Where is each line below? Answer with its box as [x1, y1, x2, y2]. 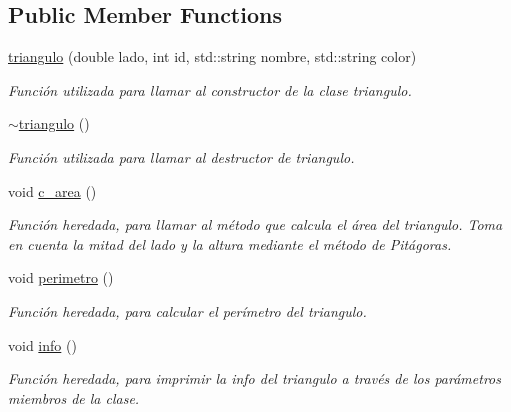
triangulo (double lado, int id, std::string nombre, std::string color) [8, 46, 417, 67]
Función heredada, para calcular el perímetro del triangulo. [8, 300, 367, 321]
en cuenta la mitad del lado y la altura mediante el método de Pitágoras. [8, 233, 452, 254]
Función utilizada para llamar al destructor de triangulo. [8, 146, 355, 167]
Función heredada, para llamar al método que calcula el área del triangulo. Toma [8, 214, 503, 235]
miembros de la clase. [8, 387, 140, 408]
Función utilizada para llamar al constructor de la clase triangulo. [8, 79, 412, 100]
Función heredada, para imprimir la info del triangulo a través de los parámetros [8, 368, 501, 389]
